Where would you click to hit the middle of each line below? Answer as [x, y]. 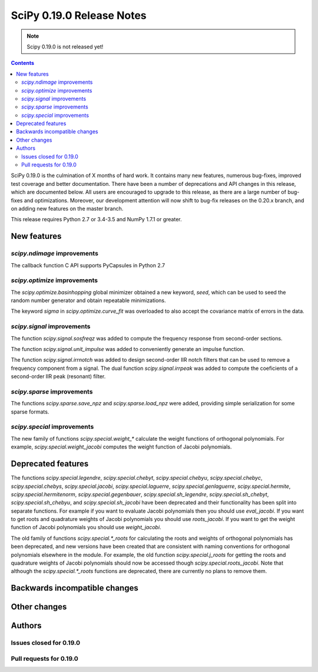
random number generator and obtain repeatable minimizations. [88, 300]
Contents [23, 63]
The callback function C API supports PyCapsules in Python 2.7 [88, 265]
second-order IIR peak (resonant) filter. [58, 376]
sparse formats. [30, 412]
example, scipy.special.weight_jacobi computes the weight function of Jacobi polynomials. [121, 447]
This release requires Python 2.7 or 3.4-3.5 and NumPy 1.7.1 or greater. [96, 219]
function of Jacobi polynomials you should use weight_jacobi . [86, 527]
